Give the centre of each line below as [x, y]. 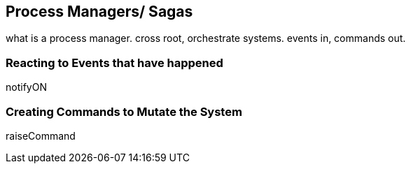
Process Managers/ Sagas [99, 12]
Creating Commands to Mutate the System [124, 111]
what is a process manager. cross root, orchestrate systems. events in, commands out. [206, 38]
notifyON [26, 87]
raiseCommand [41, 135]
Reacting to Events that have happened [114, 63]
